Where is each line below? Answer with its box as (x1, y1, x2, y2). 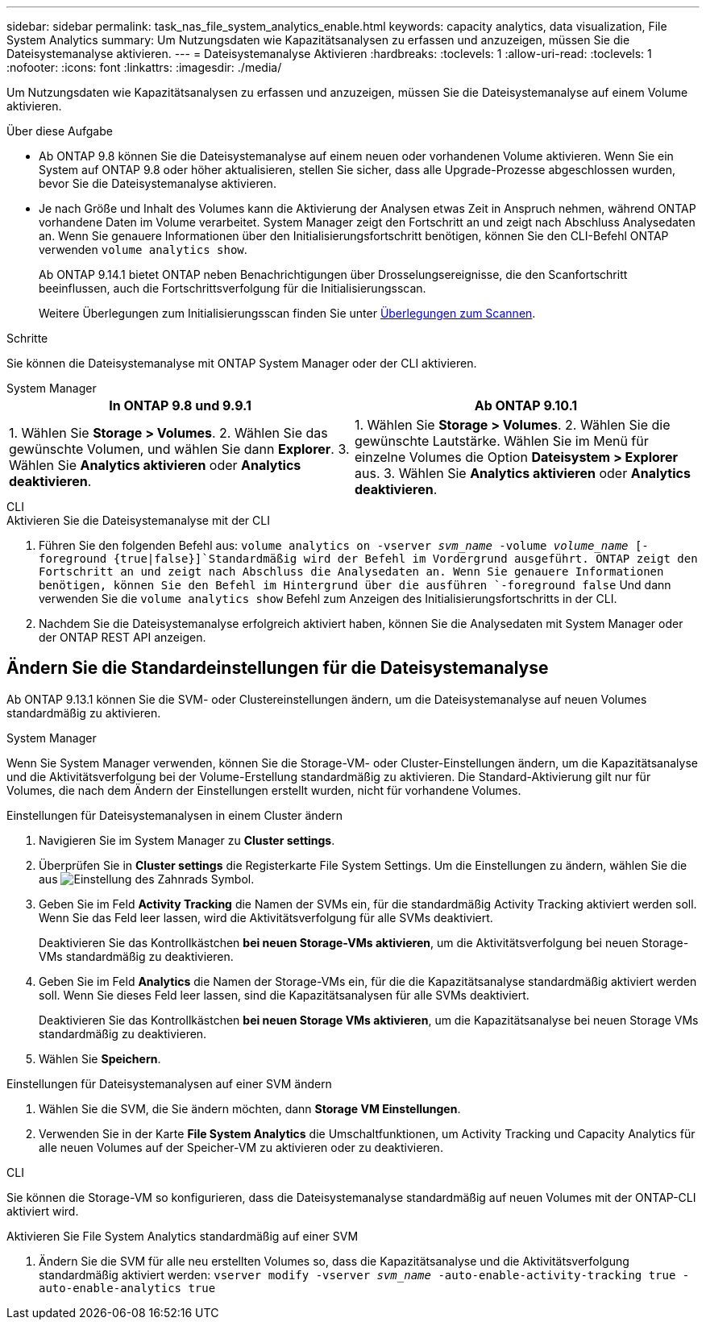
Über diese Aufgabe (6, 124, 113, 138)
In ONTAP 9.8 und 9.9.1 (109, 397, 251, 414)
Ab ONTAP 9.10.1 (474, 397, 578, 414)
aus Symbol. (39, 871, 255, 886)
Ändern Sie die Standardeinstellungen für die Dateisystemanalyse (6, 658, 549, 679)
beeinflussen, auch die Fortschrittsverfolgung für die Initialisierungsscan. (39, 281, 426, 295)
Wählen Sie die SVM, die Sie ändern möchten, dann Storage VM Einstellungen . (39, 1101, 461, 1116)
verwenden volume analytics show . (39, 243, 247, 256)
